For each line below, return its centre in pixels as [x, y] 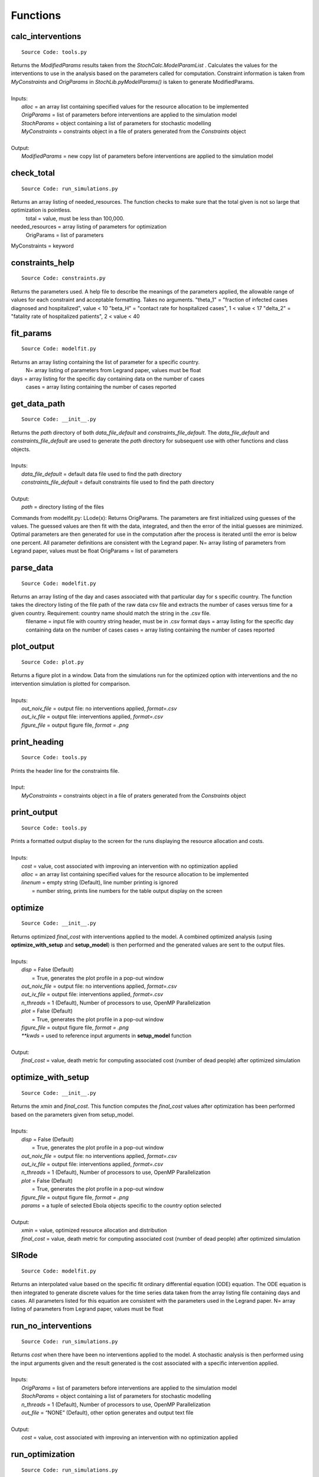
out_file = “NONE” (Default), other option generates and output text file [108, 1413]
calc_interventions [46, 36]
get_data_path [38, 404]
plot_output [33, 647]
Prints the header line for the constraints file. [65, 770]
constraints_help [43, 263]
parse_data [32, 568]
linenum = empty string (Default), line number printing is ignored [100, 883]
